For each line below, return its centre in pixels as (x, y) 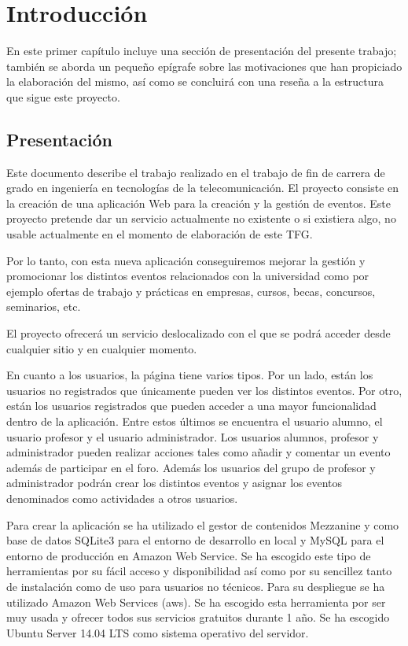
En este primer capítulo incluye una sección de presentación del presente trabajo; (202, 51)
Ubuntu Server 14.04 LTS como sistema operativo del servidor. (158, 632)
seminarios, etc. (44, 306)
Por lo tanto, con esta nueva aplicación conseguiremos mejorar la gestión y (186, 260)
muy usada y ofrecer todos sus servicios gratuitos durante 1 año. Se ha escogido (198, 617)
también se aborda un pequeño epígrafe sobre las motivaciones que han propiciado (204, 66)
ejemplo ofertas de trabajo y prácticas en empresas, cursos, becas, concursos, (191, 291)
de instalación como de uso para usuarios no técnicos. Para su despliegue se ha (196, 586)
